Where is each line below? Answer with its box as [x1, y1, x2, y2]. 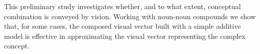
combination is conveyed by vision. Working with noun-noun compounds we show [4, 11, 256, 21]
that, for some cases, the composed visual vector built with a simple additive [4, 21, 241, 31]
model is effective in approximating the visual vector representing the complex [4, 30, 246, 41]
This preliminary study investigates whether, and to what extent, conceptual [4, 1, 241, 11]
